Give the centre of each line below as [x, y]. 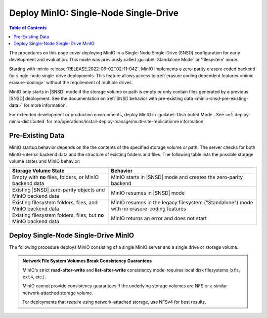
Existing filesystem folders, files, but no [58, 215]
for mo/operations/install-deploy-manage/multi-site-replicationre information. [126, 122]
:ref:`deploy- [238, 114]
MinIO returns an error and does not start [159, 219]
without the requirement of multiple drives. [89, 83]
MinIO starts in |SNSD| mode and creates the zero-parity [177, 177]
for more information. [45, 105]
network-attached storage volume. [58, 293]
